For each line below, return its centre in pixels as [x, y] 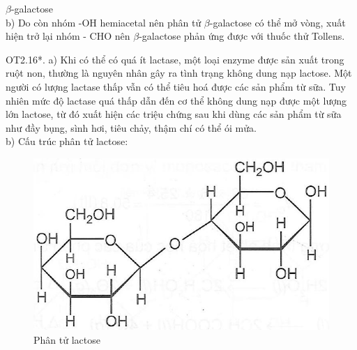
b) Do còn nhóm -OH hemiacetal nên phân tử [104, 22]
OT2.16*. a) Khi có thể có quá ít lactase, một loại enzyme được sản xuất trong [175, 59]
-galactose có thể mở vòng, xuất [278, 22]
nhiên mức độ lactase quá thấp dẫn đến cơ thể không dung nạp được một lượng [176, 100]
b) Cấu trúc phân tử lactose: [67, 141]
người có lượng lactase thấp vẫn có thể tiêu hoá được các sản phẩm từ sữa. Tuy [176, 86]
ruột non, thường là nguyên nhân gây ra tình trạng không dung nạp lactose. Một [179, 73]
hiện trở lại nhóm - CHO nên [68, 36]
